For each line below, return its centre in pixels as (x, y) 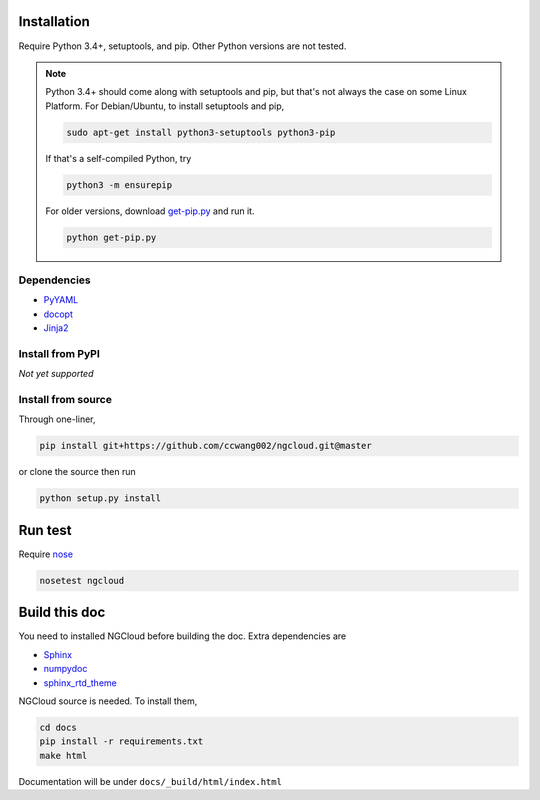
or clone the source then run (77, 472)
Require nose (46, 554)
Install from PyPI (59, 353)
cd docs (58, 727)
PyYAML (61, 300)
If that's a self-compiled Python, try (118, 158)
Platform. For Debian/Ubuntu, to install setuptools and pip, (165, 106)
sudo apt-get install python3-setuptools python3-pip (201, 132)
